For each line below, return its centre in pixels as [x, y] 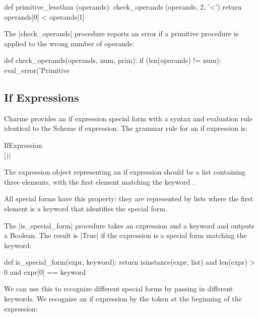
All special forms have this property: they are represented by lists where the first [129, 199]
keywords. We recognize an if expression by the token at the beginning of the [123, 299]
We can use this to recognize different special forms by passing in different [119, 289]
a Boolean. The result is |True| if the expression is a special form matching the [125, 235]
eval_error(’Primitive [37, 70]
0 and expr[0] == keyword [45, 271]
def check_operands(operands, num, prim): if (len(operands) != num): [113, 60]
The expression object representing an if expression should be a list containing [125, 172]
